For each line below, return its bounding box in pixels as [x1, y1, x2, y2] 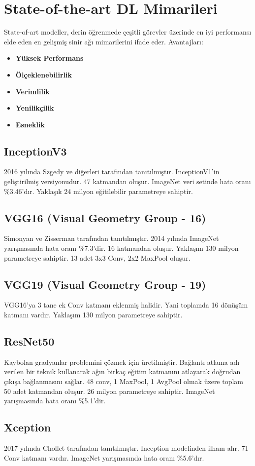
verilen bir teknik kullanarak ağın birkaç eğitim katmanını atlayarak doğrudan [4, 366, 241, 377]
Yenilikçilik [15, 103, 54, 113]
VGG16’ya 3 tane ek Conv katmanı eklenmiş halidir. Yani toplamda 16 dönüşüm [4, 300, 248, 310]
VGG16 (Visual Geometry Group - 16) [4, 210, 206, 225]
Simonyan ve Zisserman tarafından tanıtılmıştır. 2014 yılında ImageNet [4, 233, 219, 243]
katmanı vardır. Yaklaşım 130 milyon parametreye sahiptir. [4, 310, 183, 320]
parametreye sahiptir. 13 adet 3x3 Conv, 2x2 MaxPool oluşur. [4, 252, 191, 263]
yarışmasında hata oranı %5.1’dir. [4, 395, 106, 406]
